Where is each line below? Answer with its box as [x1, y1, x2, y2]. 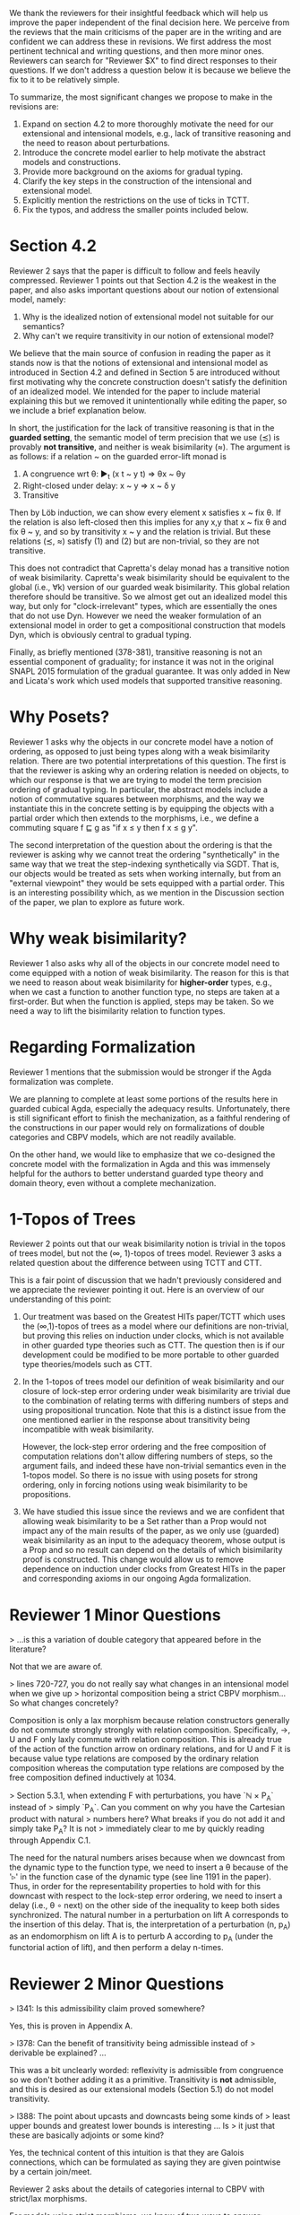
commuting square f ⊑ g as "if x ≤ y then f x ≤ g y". [9, 822, 199, 833]
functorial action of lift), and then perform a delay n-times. [9, 1942, 224, 1953]
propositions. [21, 1489, 72, 1500]
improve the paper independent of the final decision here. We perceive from [9, 17, 290, 28]
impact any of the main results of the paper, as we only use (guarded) [21, 1525, 280, 1537]
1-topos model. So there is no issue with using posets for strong [21, 1470, 258, 1481]
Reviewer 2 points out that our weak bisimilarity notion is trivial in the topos [9, 1238, 287, 1250]
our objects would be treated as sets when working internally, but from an [9, 868, 282, 878]
